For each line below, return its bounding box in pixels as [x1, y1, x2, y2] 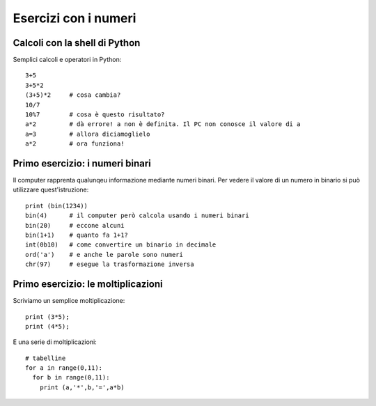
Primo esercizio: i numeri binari [13, 157, 151, 169]
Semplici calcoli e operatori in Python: [13, 56, 122, 64]
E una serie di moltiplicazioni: [13, 338, 97, 346]
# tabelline [25, 354, 66, 362]
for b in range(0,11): [32, 373, 110, 382]
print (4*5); [25, 322, 70, 330]
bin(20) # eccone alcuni [25, 221, 125, 229]
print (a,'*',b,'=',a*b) [39, 383, 125, 391]
